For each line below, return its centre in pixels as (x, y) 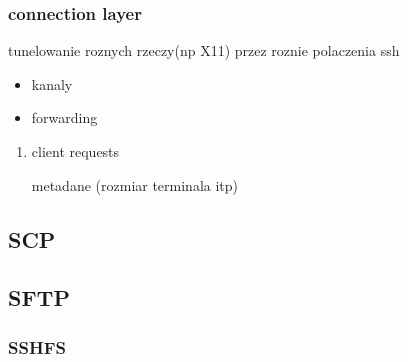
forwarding (64, 117)
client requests (75, 151)
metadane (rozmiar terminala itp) (135, 184)
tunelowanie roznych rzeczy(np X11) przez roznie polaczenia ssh (204, 50)
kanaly (52, 83)
